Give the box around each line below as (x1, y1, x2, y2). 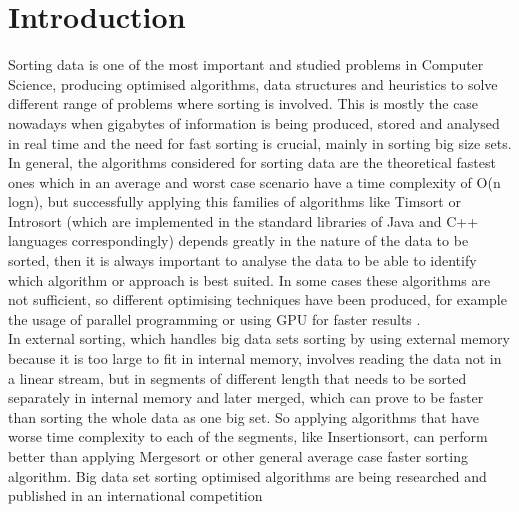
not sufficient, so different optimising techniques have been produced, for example (8, 289, 507, 310)
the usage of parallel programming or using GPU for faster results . (8, 308, 421, 329)
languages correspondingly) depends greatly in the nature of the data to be (8, 230, 469, 251)
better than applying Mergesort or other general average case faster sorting (8, 446, 468, 466)
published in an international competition (8, 485, 263, 506)
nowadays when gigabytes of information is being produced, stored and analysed (8, 112, 500, 133)
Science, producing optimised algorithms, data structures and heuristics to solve (8, 73, 498, 94)
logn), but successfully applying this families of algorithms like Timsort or (8, 191, 461, 212)
